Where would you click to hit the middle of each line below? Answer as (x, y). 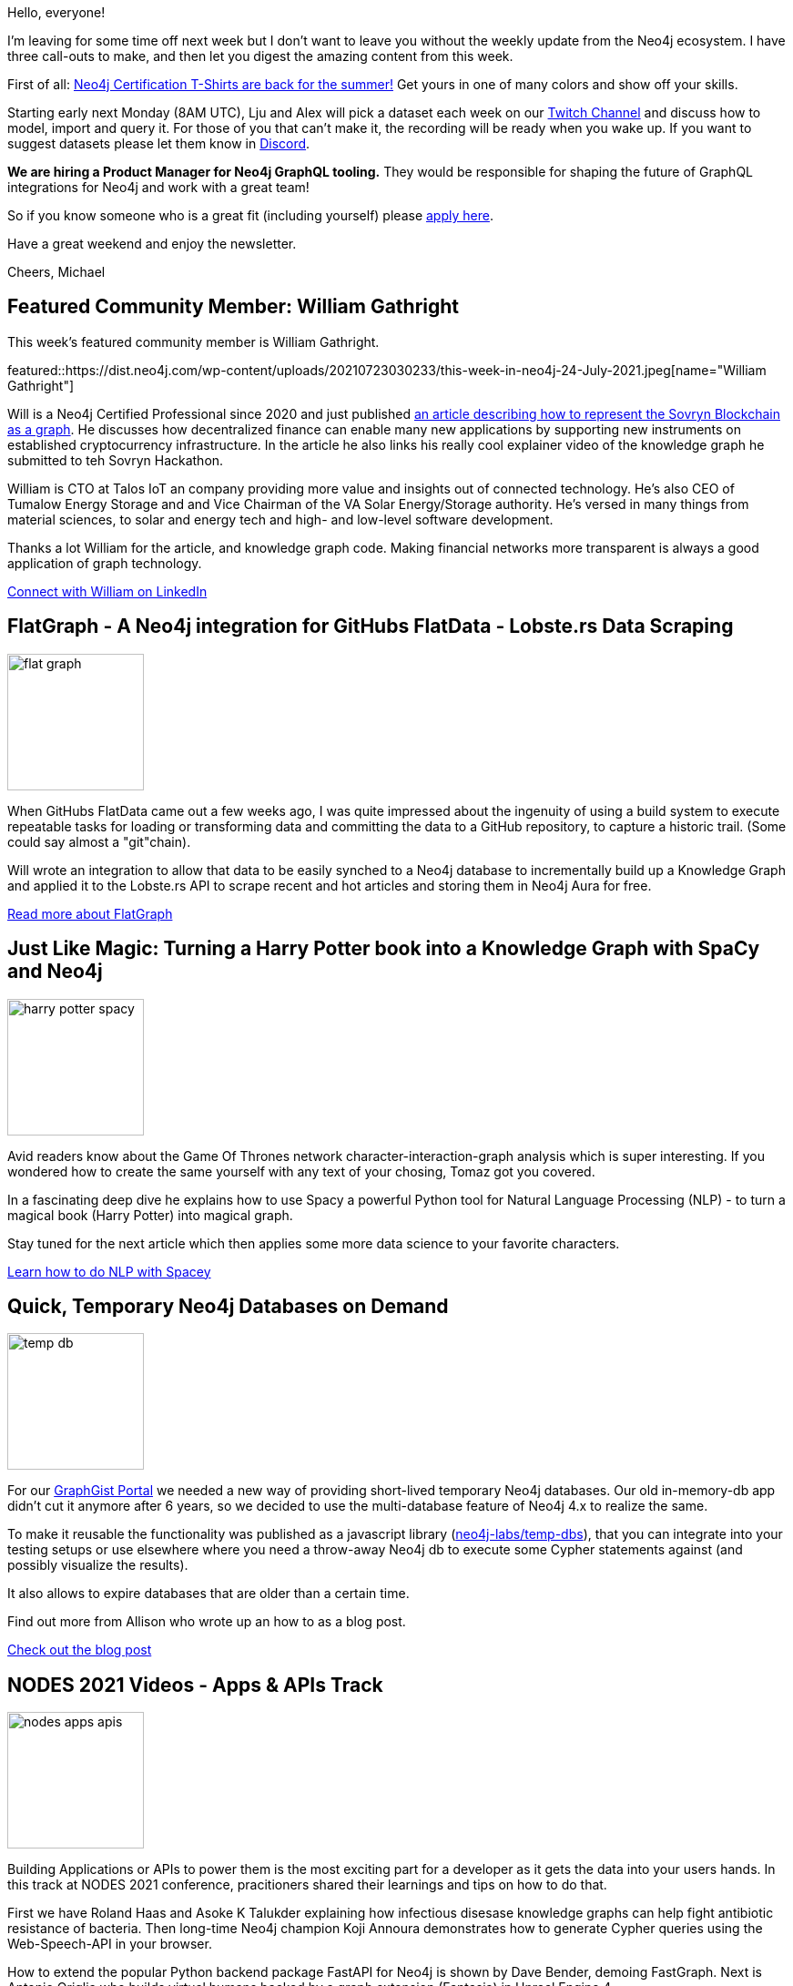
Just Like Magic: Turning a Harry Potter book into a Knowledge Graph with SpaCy (384, 949)
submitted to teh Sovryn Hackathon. (116, 460)
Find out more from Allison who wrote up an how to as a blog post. (207, 1622)
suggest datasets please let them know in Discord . (159, 143)
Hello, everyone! (56, 12)
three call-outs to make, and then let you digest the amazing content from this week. (260, 56)
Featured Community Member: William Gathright (234, 307)
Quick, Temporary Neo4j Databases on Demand (228, 1306)
